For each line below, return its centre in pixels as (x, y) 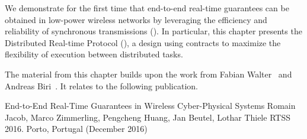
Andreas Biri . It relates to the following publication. (101, 85)
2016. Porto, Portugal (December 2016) (76, 129)
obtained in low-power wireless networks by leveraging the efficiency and (136, 19)
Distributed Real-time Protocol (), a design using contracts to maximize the (143, 42)
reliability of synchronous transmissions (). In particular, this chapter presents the (153, 31)
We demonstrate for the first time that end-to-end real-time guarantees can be (147, 8)
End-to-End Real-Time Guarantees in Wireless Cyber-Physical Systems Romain (150, 106)
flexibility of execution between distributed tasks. (94, 54)
